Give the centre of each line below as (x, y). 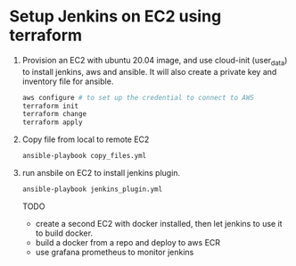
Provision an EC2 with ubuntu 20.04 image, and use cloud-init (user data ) (155, 61)
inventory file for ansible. (68, 81)
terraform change (54, 114)
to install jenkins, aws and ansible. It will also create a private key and (149, 71)
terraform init (50, 106)
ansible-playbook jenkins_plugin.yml (92, 189)
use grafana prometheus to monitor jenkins (115, 252)
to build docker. (64, 233)
